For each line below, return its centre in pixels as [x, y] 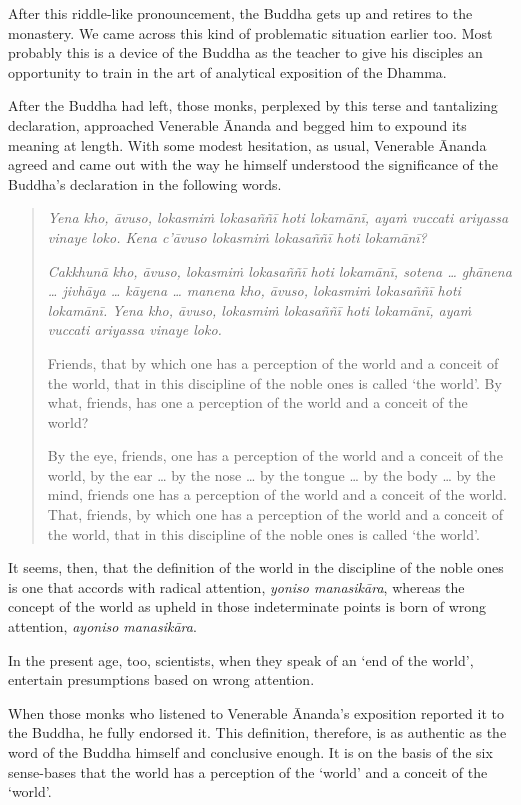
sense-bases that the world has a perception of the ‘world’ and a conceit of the [248, 771]
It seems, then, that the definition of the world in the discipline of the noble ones [256, 567]
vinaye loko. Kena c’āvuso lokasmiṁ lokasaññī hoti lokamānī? [237, 236]
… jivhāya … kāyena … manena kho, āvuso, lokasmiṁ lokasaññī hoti [254, 290]
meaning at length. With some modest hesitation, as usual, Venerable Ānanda [247, 144]
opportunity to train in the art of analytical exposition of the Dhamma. [227, 71]
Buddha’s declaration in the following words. [145, 183]
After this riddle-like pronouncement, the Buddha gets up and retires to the [240, 13]
